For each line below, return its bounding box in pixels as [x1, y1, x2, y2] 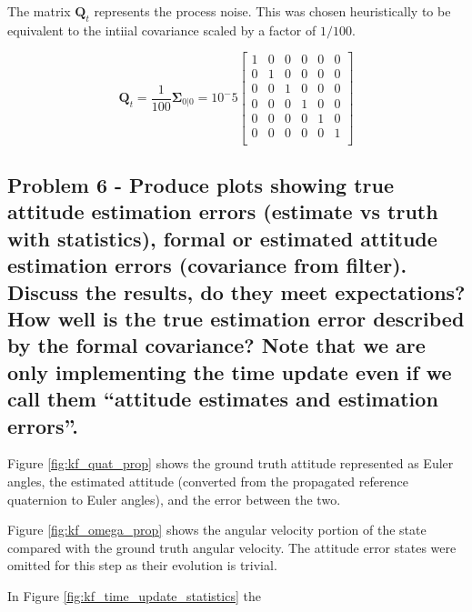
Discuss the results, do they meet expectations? [7, 277, 466, 306]
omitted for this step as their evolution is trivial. [7, 556, 277, 575]
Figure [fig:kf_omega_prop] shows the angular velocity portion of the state [7, 520, 427, 539]
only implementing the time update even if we [7, 357, 452, 386]
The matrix [7, 2, 71, 20]
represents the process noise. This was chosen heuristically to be [94, 2, 451, 20]
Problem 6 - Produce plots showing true [7, 171, 394, 198]
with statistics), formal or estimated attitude [7, 224, 437, 252]
